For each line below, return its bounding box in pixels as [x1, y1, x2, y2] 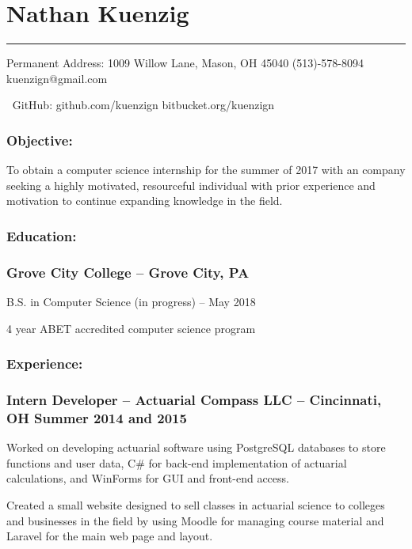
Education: [6, 225, 77, 245]
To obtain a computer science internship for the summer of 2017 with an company [6, 161, 406, 178]
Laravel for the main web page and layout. [6, 528, 213, 544]
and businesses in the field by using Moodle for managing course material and [6, 512, 384, 528]
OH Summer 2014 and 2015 [6, 407, 187, 427]
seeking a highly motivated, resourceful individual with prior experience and [6, 176, 376, 193]
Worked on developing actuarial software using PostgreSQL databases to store [6, 439, 386, 456]
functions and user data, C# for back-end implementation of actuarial [6, 454, 347, 471]
